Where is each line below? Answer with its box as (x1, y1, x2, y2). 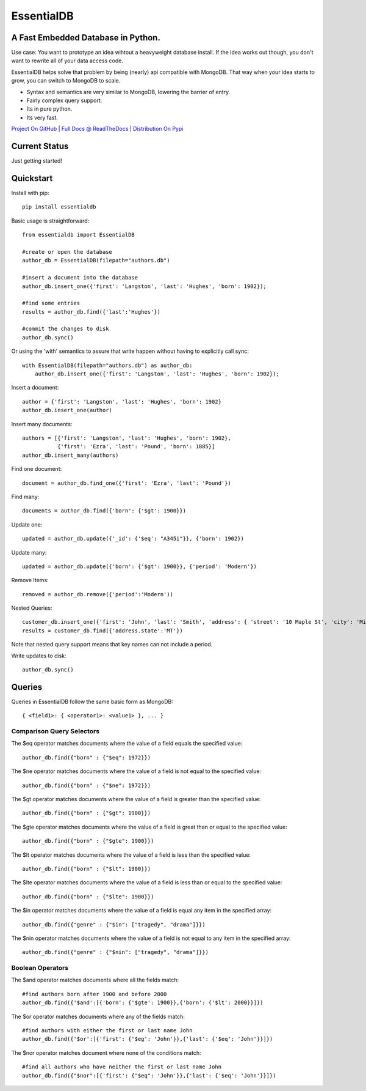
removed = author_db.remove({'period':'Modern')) (22, 591, 174, 597)
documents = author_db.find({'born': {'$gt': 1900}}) (22, 508, 186, 514)
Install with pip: (11, 190, 49, 196)
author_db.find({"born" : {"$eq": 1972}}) (22, 754, 151, 761)
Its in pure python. (26, 105, 73, 113)
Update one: (11, 520, 43, 528)
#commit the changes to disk (22, 325, 109, 333)
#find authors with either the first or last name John (22, 1027, 193, 1034)
